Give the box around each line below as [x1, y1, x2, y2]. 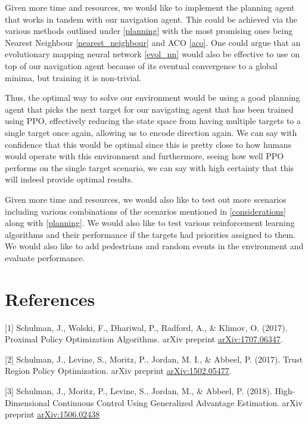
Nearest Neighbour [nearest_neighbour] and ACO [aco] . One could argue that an [5, 36, 301, 48]
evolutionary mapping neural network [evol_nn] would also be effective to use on [5, 48, 300, 60]
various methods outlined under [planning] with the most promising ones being [5, 24, 293, 37]
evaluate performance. [5, 251, 85, 264]
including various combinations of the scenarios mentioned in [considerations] [5, 205, 286, 217]
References [5, 286, 95, 311]
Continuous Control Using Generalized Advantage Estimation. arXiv [52, 396, 303, 408]
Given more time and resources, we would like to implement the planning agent [5, 1, 295, 13]
